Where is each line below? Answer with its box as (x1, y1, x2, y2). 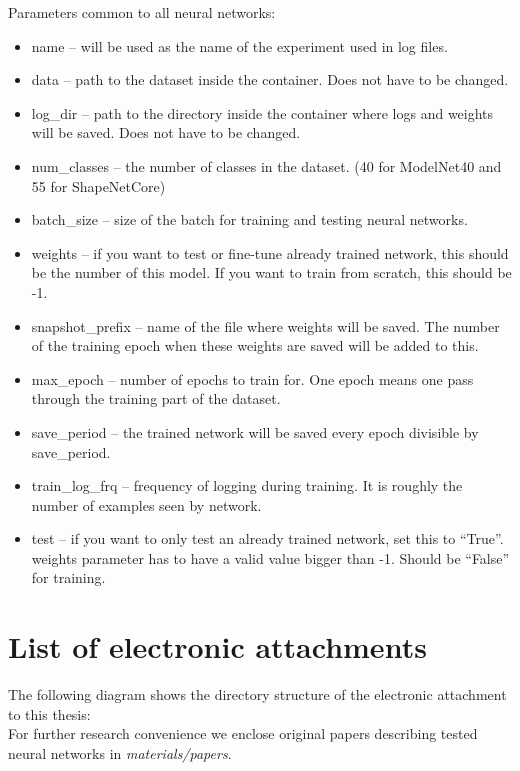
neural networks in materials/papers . (8, 742, 232, 763)
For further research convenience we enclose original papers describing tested (8, 723, 478, 744)
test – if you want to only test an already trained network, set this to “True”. (31, 528, 504, 549)
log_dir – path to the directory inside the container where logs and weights (31, 102, 494, 123)
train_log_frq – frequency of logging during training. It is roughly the (31, 475, 463, 496)
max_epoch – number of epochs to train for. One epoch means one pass (31, 368, 474, 389)
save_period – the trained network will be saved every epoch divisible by (31, 421, 479, 442)
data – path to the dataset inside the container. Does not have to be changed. (31, 69, 509, 90)
